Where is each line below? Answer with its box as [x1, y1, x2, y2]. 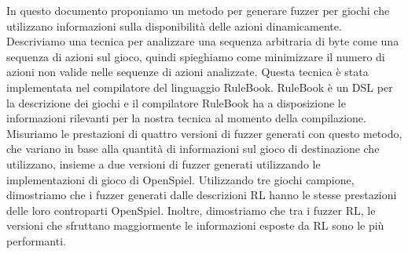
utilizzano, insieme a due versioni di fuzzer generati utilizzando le [6, 155, 321, 172]
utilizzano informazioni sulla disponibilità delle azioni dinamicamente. [6, 17, 342, 34]
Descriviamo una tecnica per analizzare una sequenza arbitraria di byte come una [6, 33, 399, 49]
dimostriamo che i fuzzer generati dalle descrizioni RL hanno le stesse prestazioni [6, 187, 397, 203]
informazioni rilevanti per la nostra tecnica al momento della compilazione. [6, 110, 366, 126]
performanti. [6, 232, 66, 249]
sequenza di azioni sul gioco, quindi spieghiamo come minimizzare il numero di [6, 48, 385, 64]
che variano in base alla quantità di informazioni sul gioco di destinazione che [6, 140, 380, 157]
